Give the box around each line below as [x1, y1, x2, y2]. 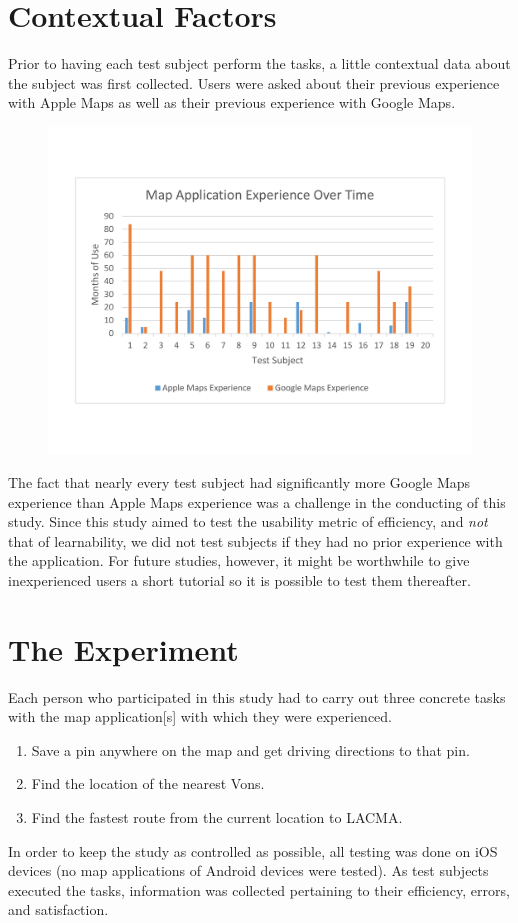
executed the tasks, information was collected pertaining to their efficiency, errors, [8, 879, 510, 900]
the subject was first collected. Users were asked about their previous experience [8, 72, 500, 93]
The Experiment [8, 628, 239, 669]
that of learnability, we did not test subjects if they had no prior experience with [8, 530, 503, 551]
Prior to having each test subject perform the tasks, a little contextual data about [8, 53, 511, 74]
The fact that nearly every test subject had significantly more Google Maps [8, 472, 471, 493]
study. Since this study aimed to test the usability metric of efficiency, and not [8, 511, 488, 532]
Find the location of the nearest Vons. [31, 773, 265, 794]
